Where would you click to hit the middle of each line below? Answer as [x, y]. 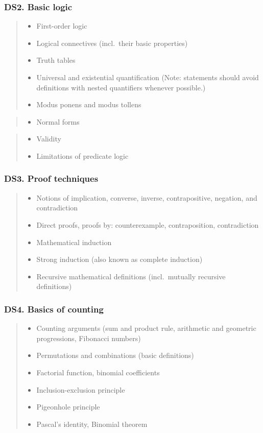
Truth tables [56, 60]
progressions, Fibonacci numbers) [89, 338]
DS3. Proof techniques [51, 178]
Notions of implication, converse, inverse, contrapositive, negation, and [147, 197]
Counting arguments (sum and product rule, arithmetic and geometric [146, 328]
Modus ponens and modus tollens [89, 104]
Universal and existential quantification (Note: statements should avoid [148, 77]
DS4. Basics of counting [54, 309]
